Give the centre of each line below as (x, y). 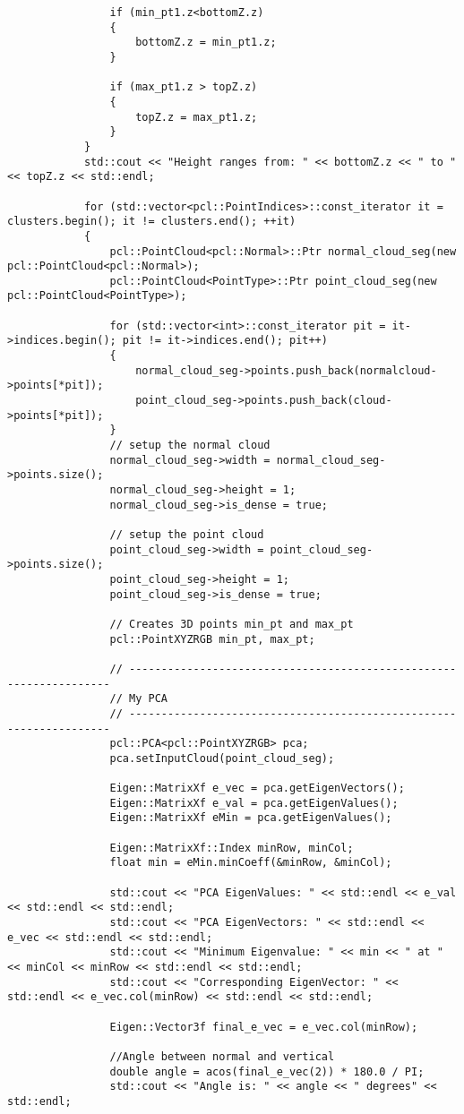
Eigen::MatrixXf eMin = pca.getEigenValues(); (251, 818)
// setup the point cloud (187, 534)
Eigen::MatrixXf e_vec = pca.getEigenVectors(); (257, 788)
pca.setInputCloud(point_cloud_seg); (222, 758)
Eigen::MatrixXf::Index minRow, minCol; (232, 848)
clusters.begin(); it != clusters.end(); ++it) (152, 222)
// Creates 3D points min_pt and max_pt (232, 624)
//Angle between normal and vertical (222, 1056)
